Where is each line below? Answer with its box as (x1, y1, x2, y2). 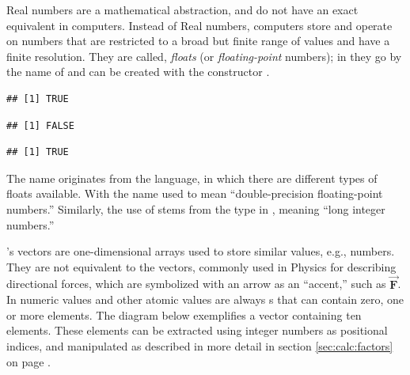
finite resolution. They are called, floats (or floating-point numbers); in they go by (6, 47, 402, 64)
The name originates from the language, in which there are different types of (6, 169, 378, 186)
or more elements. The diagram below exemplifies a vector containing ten (6, 306, 362, 323)
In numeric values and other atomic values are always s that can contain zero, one (6, 291, 404, 308)
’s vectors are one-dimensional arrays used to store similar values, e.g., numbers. (6, 243, 395, 259)
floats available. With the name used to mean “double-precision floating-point (6, 185, 383, 202)
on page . (6, 353, 51, 369)
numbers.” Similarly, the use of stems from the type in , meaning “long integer (6, 200, 385, 217)
